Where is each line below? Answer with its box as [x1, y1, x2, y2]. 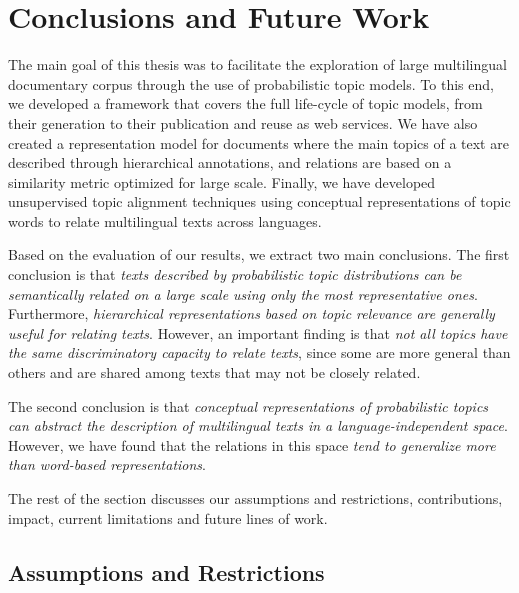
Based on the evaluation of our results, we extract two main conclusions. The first [8, 244, 510, 265]
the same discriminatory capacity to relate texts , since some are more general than [8, 342, 511, 363]
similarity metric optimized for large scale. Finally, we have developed [8, 171, 436, 192]
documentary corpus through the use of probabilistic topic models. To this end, [8, 73, 494, 94]
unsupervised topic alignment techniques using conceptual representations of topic [8, 191, 511, 212]
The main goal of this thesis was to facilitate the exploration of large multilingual [8, 54, 507, 75]
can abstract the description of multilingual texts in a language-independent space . [8, 415, 508, 436]
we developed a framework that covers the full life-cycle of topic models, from [8, 93, 483, 114]
